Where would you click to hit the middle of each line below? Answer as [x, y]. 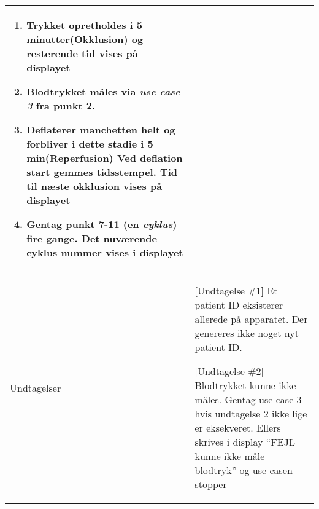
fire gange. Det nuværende [92, 238]
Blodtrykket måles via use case [103, 91]
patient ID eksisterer [239, 305]
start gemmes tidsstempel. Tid [102, 172]
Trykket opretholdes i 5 [84, 25]
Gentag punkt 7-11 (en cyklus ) [102, 224]
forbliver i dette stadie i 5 [90, 144]
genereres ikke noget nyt [247, 333]
